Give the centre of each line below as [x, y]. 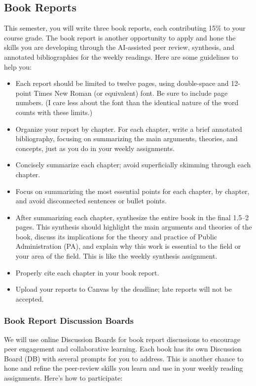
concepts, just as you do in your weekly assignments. [95, 148]
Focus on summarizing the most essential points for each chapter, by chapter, [132, 191]
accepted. [30, 298]
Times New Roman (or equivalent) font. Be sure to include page [131, 93]
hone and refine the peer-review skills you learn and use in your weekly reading [124, 368]
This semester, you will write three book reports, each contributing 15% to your [125, 28]
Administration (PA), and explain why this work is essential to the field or [128, 246]
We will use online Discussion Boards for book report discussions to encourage [122, 339]
